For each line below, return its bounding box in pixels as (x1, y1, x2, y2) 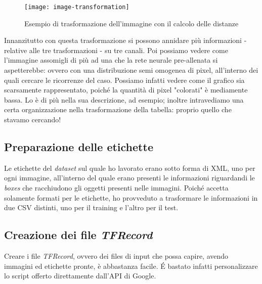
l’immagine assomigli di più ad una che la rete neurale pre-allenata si (4, 55, 218, 65)
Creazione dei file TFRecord (4, 227, 153, 243)
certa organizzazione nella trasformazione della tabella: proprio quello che (4, 104, 232, 115)
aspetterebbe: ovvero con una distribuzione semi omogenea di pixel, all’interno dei (4, 65, 258, 75)
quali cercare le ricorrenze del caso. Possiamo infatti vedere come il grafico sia (4, 74, 245, 85)
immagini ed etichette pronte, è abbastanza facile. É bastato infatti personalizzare (4, 260, 258, 271)
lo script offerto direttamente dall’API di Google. (4, 270, 156, 281)
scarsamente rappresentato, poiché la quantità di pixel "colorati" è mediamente (4, 84, 248, 95)
